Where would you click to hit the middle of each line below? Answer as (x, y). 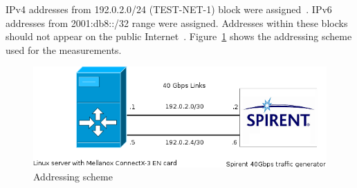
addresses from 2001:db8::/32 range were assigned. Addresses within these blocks (177, 22)
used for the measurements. (64, 49)
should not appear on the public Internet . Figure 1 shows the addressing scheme (179, 36)
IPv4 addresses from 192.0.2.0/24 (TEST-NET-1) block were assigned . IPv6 (169, 9)
